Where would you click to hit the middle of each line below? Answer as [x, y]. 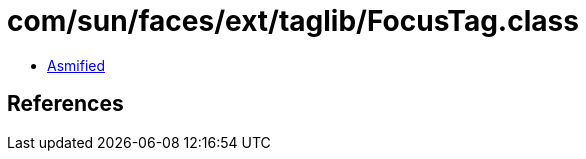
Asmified [76, 65]
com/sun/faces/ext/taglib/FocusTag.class [293, 21]
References [65, 104]
